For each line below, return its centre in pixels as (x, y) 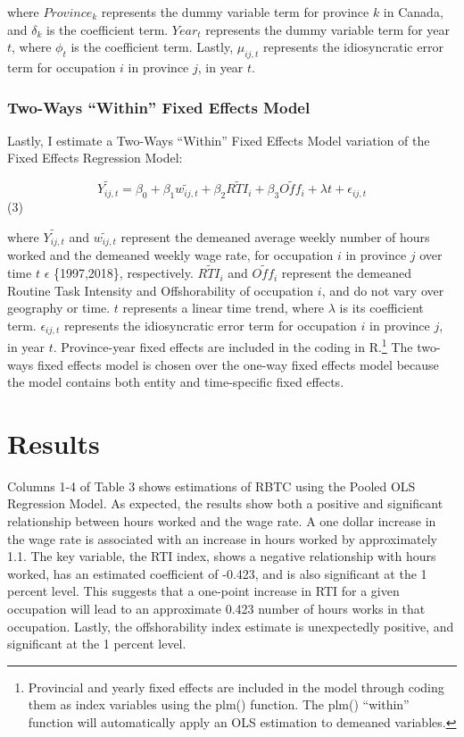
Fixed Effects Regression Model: (95, 158)
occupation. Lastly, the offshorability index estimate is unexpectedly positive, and (231, 626)
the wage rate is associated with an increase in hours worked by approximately (222, 538)
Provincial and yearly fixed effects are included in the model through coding (236, 687)
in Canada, (413, 12)
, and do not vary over (383, 290)
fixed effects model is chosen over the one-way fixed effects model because (238, 364)
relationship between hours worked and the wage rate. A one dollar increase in (222, 521)
